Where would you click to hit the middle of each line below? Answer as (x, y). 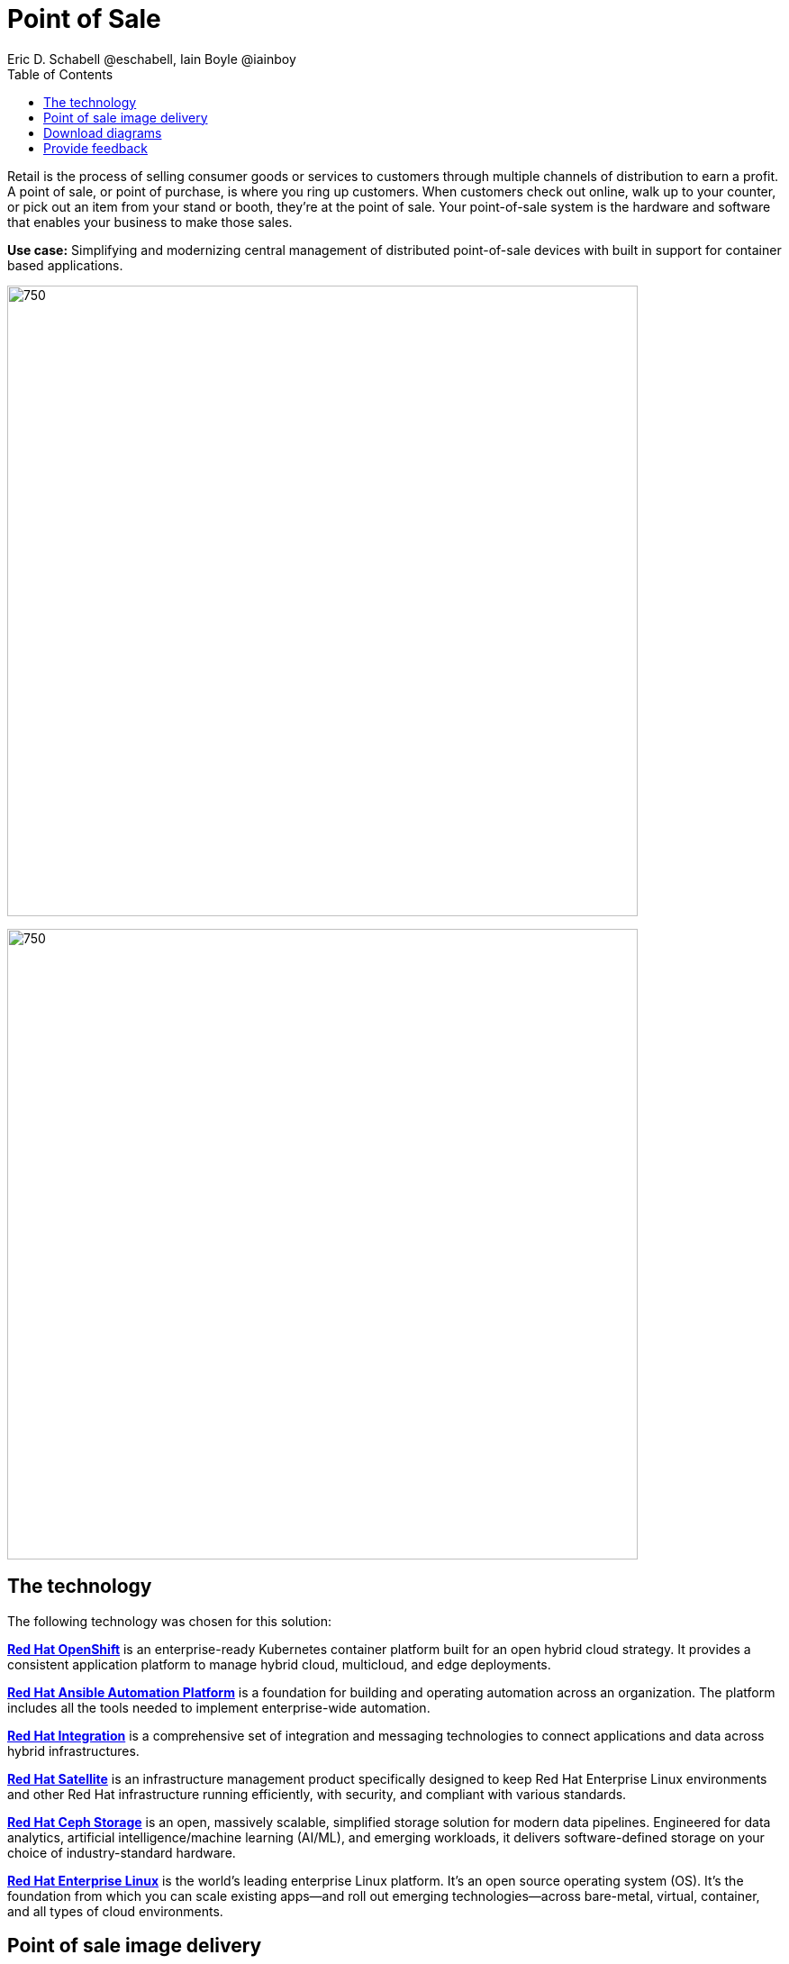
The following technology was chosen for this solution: (170, 1621)
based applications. (65, 265)
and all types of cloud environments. (115, 1911)
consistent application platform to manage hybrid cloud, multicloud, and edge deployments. (279, 1664)
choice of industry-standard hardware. (122, 1852)
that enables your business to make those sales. (150, 222)
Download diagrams (103, 132)
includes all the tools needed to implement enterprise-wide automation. (219, 1707)
